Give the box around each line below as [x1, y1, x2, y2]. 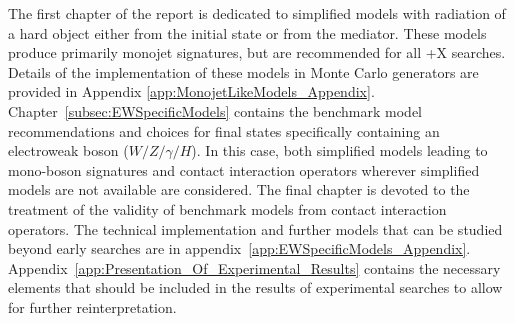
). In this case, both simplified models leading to [191, 140, 488, 161]
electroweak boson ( [8, 140, 129, 161]
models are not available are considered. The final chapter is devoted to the [8, 179, 470, 200]
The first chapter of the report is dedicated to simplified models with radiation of [8, 3, 506, 23]
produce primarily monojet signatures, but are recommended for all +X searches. [8, 42, 506, 63]
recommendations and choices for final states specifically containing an [8, 120, 440, 141]
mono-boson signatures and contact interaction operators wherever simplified [8, 159, 480, 180]
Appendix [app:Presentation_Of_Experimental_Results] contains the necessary [8, 257, 501, 278]
